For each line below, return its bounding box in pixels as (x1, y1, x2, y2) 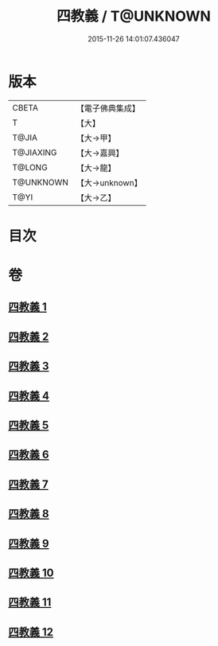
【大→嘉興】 (76, 147, 124, 158)
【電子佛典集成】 (76, 103, 141, 114)
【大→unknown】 (76, 177, 142, 188)
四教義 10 (8, 566, 54, 579)
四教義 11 (8, 596, 52, 609)
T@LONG (12, 161, 48, 173)
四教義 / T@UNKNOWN (56, 7, 211, 25)
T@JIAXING (12, 146, 57, 158)
